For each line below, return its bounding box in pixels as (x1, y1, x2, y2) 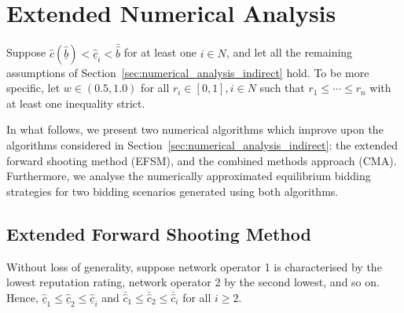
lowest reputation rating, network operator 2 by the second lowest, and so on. (6, 274, 380, 290)
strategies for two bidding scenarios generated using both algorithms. (6, 182, 339, 199)
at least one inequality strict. (6, 94, 145, 111)
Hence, (6, 289, 39, 305)
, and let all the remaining (226, 44, 353, 61)
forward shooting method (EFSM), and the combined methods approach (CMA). (6, 152, 397, 168)
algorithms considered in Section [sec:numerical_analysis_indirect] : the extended (6, 136, 398, 153)
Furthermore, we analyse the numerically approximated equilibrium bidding (6, 168, 371, 184)
